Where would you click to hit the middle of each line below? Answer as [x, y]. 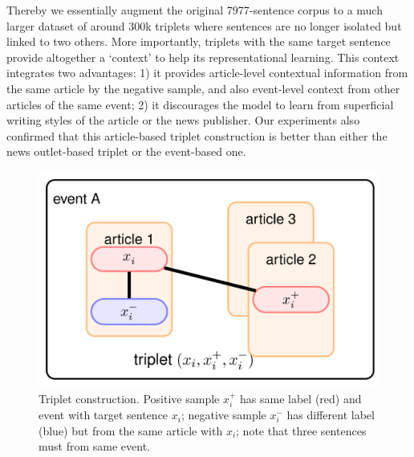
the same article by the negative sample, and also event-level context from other [203, 88]
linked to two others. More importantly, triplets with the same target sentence [199, 41]
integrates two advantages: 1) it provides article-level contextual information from [207, 73]
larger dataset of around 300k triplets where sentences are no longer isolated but [204, 25]
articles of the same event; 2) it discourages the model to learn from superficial [200, 104]
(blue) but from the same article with [131, 430]
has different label [331, 415]
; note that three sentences [301, 430]
